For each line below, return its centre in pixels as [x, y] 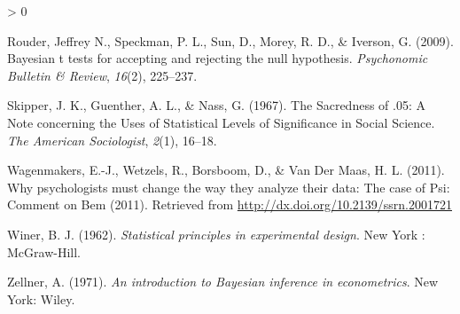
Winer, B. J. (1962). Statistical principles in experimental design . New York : [216, 234]
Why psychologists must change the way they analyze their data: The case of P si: [229, 187]
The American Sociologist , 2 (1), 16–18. [112, 140]
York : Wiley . [41, 298]
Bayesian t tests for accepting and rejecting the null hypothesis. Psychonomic [218, 58]
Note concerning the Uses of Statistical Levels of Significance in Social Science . [221, 122]
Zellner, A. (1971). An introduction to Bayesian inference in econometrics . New [223, 282]
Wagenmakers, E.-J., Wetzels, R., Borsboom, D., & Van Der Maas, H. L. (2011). [226, 170]
